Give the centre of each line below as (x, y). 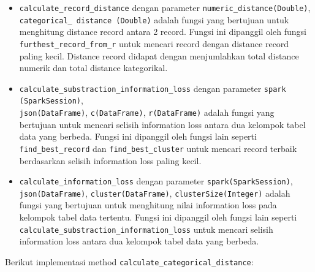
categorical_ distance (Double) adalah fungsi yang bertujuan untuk (154, 19)
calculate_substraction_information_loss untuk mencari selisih (146, 229)
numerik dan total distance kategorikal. (93, 68)
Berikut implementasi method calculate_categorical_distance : (129, 261)
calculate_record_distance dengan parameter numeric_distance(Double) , (165, 7)
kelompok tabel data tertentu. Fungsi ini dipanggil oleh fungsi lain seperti (158, 217)
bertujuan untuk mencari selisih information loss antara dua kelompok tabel (162, 124)
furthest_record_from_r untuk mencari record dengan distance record (154, 43)
